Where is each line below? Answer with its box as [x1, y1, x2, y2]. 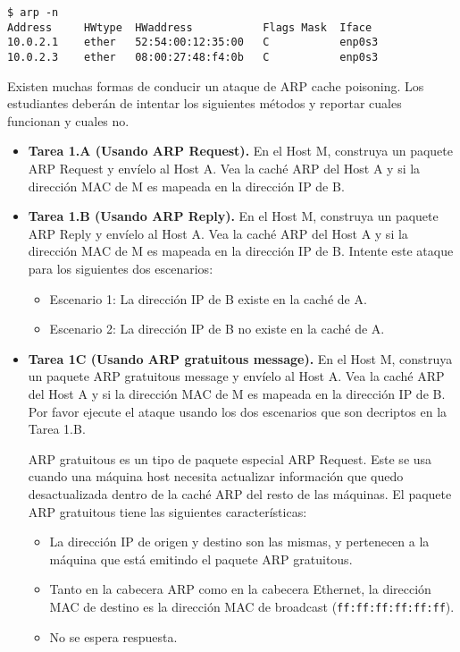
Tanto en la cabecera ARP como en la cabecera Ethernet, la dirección [49, 580, 431, 598]
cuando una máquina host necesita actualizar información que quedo [28, 467, 404, 486]
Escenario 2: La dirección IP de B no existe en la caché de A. [49, 319, 385, 338]
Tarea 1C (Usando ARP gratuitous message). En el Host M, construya [28, 349, 453, 368]
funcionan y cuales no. [7, 111, 130, 130]
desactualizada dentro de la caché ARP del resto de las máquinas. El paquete [28, 484, 452, 503]
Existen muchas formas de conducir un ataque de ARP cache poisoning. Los [7, 76, 424, 95]
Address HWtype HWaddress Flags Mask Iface [7, 21, 372, 34]
